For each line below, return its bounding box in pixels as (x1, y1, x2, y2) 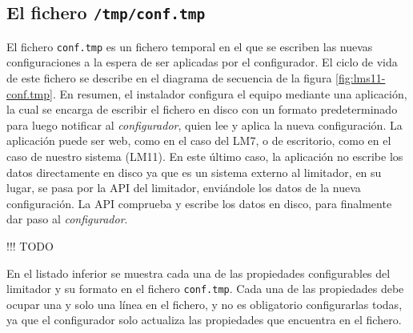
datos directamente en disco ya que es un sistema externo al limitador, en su (6, 163, 382, 180)
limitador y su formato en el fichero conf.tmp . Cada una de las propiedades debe (6, 280, 404, 297)
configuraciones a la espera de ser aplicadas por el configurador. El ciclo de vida (6, 54, 398, 70)
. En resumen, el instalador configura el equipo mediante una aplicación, (52, 85, 407, 102)
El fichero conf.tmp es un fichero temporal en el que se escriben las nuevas (6, 38, 373, 54)
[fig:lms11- (335, 70, 386, 86)
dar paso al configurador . (6, 211, 128, 227)
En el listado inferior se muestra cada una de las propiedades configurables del (6, 264, 391, 281)
